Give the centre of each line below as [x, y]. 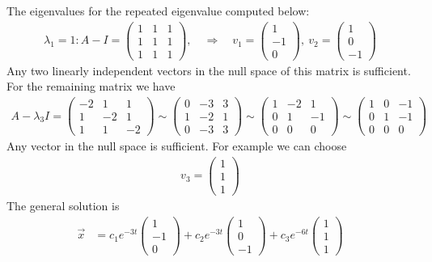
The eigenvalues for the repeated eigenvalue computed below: [158, 11]
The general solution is [63, 205]
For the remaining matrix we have [91, 86]
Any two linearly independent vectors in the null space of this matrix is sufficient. [209, 70]
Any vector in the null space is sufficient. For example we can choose [177, 146]
